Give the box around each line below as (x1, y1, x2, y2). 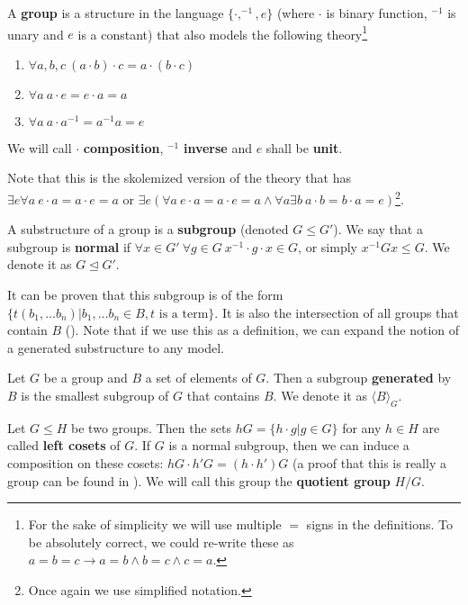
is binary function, (326, 4, 427, 22)
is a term (158, 307, 209, 321)
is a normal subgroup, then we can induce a (168, 436, 409, 455)
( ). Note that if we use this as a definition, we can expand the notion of (65, 321, 460, 339)
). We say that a (333, 220, 423, 239)
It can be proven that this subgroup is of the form (7, 285, 283, 304)
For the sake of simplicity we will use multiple (28, 515, 282, 534)
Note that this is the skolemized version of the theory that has (7, 168, 351, 187)
